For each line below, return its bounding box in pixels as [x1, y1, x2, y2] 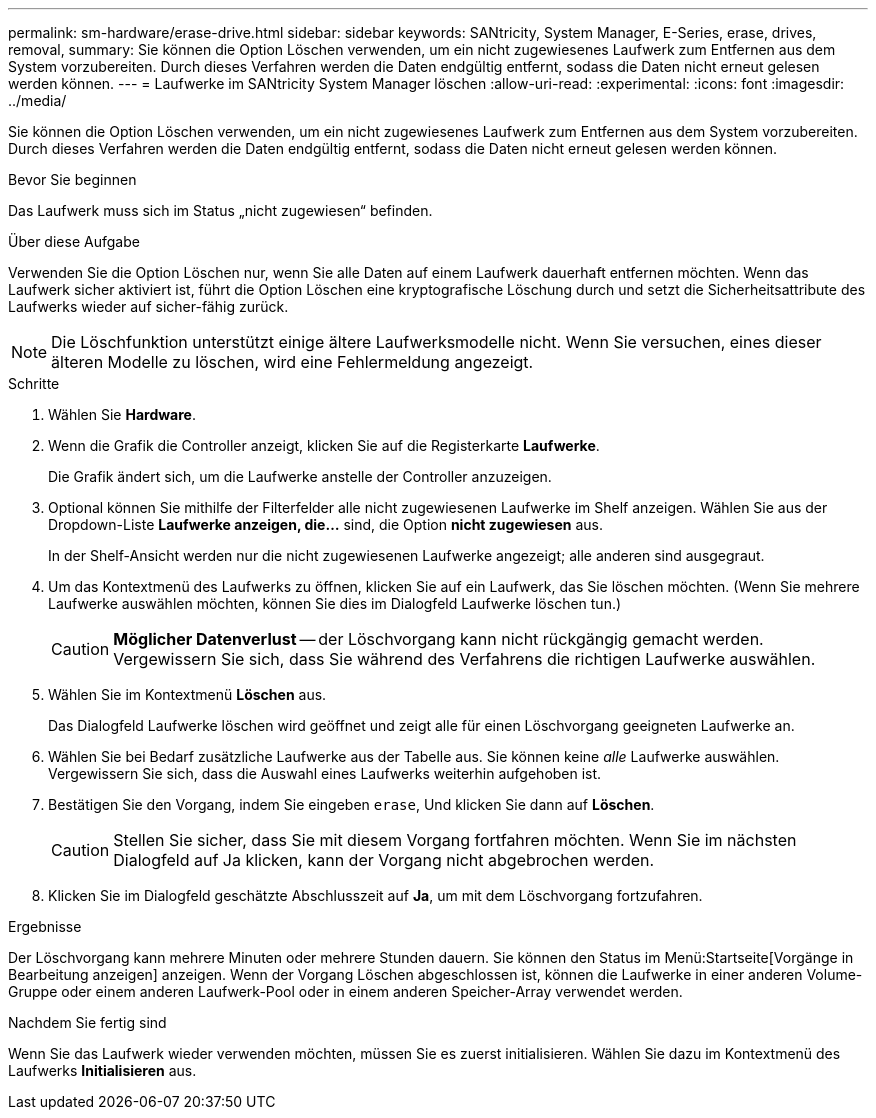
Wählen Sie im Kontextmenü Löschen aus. [48, 686, 327, 703]
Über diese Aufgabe [8, 233, 140, 250]
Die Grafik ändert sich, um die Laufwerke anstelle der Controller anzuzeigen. [48, 468, 552, 485]
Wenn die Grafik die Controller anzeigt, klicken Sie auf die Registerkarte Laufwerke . [48, 437, 600, 454]
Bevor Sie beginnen [8, 171, 137, 188]
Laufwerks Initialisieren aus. [8, 1062, 197, 1079]
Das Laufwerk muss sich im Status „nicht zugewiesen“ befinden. [8, 202, 433, 219]
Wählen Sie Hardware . [48, 406, 196, 423]
